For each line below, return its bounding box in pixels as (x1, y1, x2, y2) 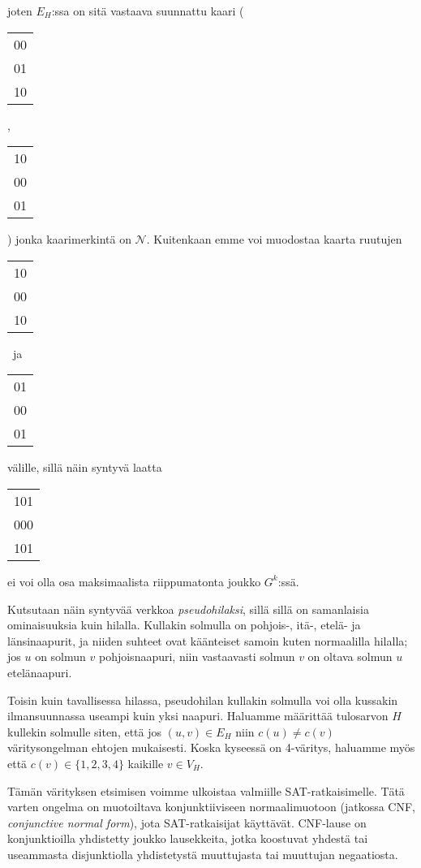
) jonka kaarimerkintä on (7, 231, 131, 248)
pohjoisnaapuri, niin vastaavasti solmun (98, 648, 295, 665)
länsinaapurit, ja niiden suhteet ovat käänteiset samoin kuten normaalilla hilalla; (7, 632, 408, 649)
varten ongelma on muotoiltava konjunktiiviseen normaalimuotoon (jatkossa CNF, (7, 798, 415, 815)
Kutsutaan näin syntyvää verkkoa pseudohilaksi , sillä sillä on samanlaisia (7, 600, 369, 617)
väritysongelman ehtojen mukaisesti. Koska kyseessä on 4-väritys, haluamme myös (7, 739, 415, 756)
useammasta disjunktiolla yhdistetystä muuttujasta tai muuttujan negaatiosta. (7, 845, 398, 862)
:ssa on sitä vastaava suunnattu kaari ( (51, 2, 244, 19)
